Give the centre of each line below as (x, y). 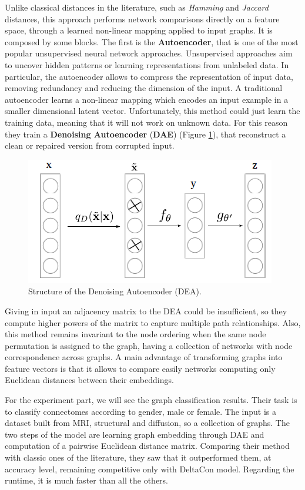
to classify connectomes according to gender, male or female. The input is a (140, 411)
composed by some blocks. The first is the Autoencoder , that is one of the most (152, 41)
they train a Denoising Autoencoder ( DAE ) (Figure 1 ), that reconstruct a (145, 134)
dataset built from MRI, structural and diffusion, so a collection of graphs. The (147, 423)
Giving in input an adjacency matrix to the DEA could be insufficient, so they (146, 311)
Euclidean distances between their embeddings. (89, 380)
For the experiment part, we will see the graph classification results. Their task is (151, 400)
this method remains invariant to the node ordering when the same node (135, 334)
